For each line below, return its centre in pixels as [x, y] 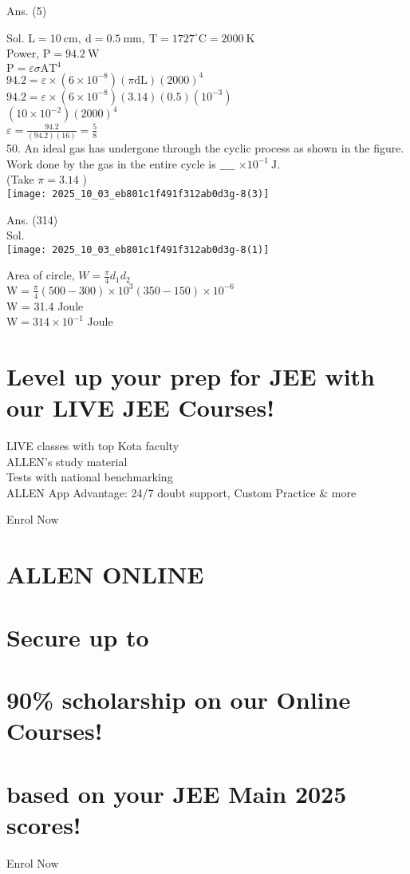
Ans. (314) [32, 219]
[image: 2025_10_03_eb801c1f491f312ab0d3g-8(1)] [138, 249]
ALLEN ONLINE [105, 574]
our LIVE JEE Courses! [141, 407]
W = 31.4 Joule [45, 305]
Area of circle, [41, 275]
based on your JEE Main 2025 [177, 793]
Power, [23, 53]
